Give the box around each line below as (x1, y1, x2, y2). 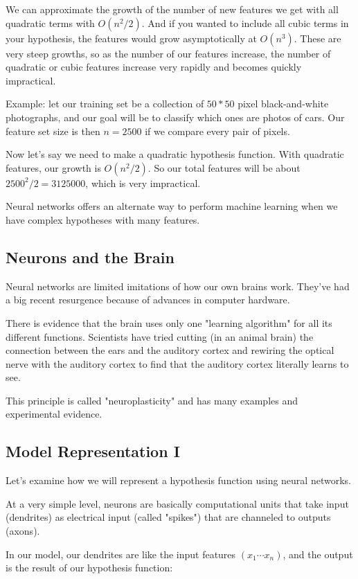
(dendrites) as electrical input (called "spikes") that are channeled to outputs (6, 510, 331, 524)
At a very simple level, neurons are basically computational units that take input (6, 496, 349, 510)
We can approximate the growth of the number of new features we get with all (6, 2, 339, 16)
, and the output (283, 546, 353, 561)
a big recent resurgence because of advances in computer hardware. (6, 292, 290, 307)
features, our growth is (6, 160, 101, 175)
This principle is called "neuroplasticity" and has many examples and (6, 393, 298, 407)
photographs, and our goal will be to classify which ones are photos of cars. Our (6, 109, 345, 124)
